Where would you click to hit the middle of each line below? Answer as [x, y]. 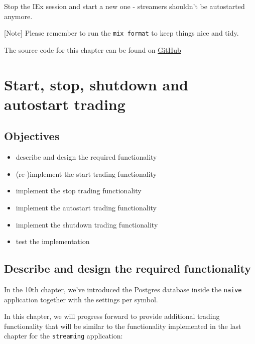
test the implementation [53, 241]
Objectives [32, 136]
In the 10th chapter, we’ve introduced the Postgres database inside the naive [123, 289]
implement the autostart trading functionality [86, 207]
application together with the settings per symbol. [81, 299]
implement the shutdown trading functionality [87, 224]
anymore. [18, 16]
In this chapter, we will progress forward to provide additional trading [112, 316]
